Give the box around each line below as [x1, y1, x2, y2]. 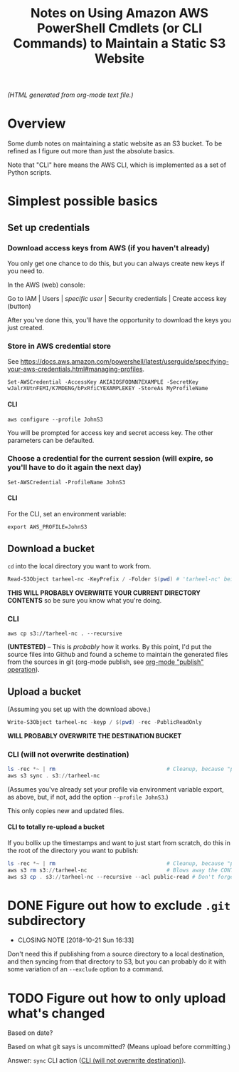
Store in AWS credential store [7, 341, 112, 351]
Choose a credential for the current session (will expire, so [7, 454, 213, 464]
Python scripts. [7, 168, 52, 177]
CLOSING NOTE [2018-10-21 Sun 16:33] [17, 936, 134, 944]
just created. [7, 323, 44, 332]
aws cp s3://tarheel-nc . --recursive [7, 630, 122, 637]
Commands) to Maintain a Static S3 [13, 36, 226, 51]
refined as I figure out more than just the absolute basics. [7, 147, 175, 155]
